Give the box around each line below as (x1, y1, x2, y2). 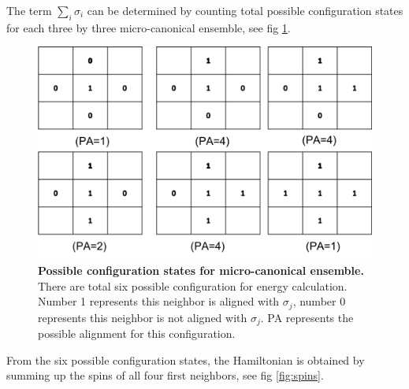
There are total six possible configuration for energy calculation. (38, 277, 348, 294)
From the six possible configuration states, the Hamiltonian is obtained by (6, 351, 365, 368)
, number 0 (292, 293, 346, 309)
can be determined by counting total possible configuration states (87, 2, 403, 18)
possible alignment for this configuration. (38, 325, 236, 342)
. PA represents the (260, 309, 354, 325)
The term (6, 2, 52, 18)
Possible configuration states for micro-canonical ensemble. (38, 261, 364, 278)
